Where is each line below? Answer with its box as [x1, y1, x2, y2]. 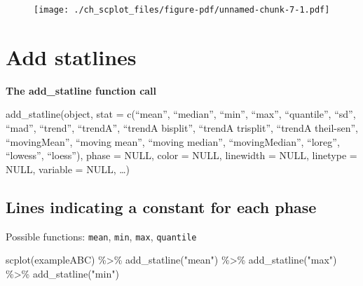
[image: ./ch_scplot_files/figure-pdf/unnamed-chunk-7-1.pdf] [34, 5, 330, 15]
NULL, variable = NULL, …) [6, 161, 130, 176]
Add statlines [6, 42, 137, 71]
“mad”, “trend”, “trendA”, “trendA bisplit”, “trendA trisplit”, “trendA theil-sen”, [6, 120, 358, 135]
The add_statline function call [6, 83, 157, 97]
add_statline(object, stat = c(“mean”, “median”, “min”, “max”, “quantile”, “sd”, [6, 107, 356, 121]
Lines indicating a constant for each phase [6, 196, 317, 217]
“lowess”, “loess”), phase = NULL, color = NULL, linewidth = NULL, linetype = [6, 148, 357, 163]
